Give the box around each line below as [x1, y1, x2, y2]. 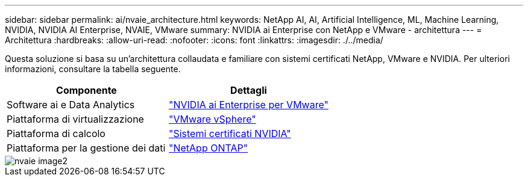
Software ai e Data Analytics [7, 99, 135, 111]
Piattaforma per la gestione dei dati [7, 142, 166, 154]
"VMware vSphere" [168, 113, 256, 125]
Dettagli [230, 84, 267, 96]
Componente [56, 84, 117, 96]
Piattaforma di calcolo [7, 127, 105, 140]
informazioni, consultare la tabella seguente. [5, 64, 181, 74]
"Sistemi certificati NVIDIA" [168, 127, 291, 140]
